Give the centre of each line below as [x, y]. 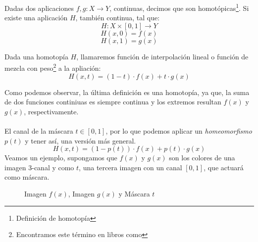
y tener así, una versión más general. [80, 140]
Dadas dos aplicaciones [39, 8]
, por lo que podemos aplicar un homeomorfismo [179, 131]
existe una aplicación [36, 18]
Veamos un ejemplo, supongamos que [61, 158]
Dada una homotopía [36, 56]
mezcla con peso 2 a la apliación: [53, 67]
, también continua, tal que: [118, 18]
